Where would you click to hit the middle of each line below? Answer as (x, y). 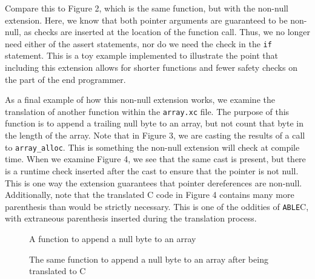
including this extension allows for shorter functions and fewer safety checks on (151, 67)
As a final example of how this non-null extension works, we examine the (140, 100)
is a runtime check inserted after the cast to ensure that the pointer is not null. (152, 170)
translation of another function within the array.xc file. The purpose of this (147, 111)
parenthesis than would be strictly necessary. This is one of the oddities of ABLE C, (157, 206)
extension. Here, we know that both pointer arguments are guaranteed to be (146, 20)
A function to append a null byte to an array (113, 238)
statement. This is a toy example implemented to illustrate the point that (142, 55)
